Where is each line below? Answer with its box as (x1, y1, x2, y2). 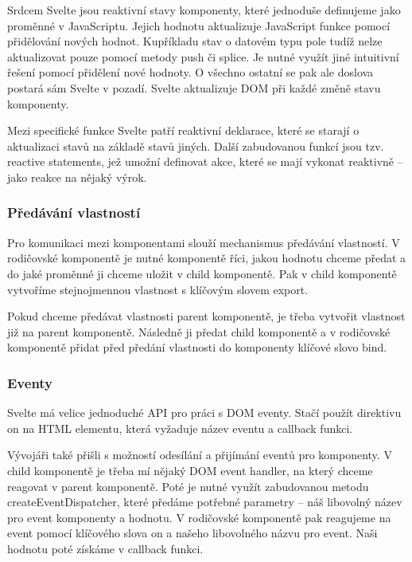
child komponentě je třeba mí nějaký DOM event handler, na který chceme (7, 462, 373, 478)
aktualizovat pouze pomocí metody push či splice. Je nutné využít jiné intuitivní (7, 48, 399, 65)
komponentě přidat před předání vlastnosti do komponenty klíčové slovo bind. (7, 339, 387, 356)
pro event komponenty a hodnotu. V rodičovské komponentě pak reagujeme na (7, 509, 391, 525)
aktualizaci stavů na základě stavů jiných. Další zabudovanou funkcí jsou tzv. (7, 137, 384, 154)
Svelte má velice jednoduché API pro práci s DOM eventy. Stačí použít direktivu (7, 404, 402, 421)
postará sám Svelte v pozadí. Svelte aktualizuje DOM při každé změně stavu (7, 79, 381, 96)
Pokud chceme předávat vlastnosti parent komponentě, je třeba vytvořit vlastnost (7, 308, 406, 324)
